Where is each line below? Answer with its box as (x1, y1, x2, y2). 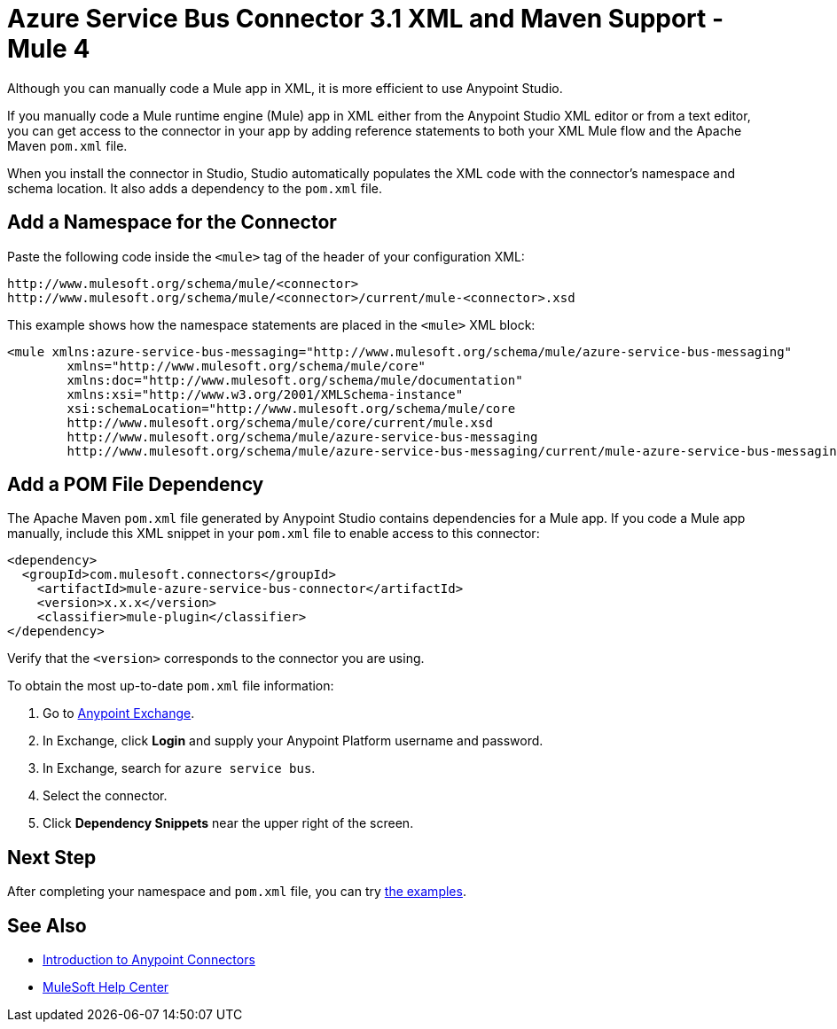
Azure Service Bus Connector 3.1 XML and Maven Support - (7, 4, 724, 34)
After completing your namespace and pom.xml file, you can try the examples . (7, 884, 466, 900)
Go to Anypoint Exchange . (43, 705, 195, 721)
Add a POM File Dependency (7, 473, 264, 496)
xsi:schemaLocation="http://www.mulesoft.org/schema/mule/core (66, 401, 516, 416)
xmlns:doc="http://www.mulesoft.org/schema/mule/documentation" (66, 372, 523, 387)
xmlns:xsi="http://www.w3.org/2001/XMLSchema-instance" (66, 386, 464, 401)
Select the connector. (43, 788, 168, 804)
